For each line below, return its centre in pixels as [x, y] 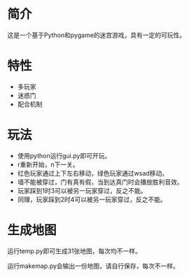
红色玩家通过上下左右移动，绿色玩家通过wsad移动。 [93, 173]
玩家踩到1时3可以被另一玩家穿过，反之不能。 [82, 190]
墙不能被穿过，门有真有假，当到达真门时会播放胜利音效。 [100, 182]
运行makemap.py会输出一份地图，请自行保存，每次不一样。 [93, 266]
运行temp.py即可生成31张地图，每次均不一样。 [74, 251]
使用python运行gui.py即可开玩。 [64, 155]
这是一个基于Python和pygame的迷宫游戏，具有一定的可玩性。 [97, 35]
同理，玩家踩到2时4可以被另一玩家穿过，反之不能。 [92, 199]
